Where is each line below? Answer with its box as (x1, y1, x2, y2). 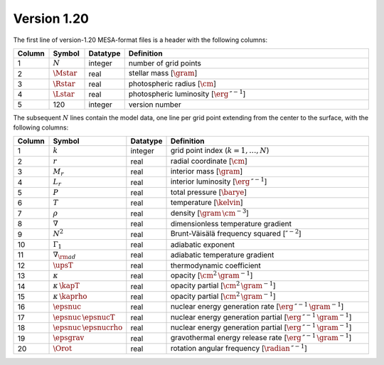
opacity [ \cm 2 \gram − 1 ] (170, 269, 253, 280)
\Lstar (53, 90, 75, 99)
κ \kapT (53, 281, 80, 291)
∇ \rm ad (53, 250, 76, 261)
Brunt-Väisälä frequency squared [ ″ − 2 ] (170, 228, 302, 238)
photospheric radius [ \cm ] (128, 78, 216, 88)
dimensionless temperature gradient (170, 219, 292, 229)
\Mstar (53, 68, 78, 78)
